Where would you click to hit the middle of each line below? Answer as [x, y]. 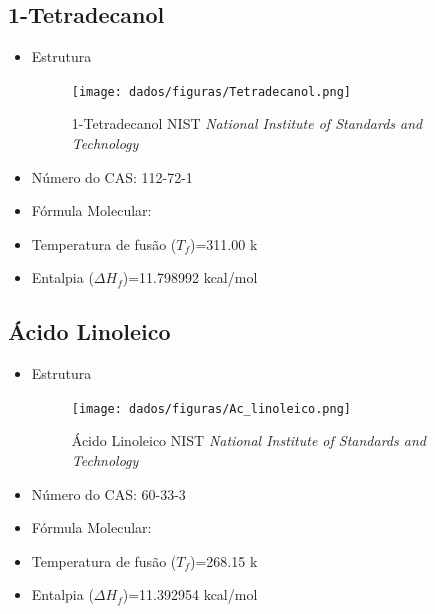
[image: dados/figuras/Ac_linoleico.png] [211, 408]
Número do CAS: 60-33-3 [108, 493]
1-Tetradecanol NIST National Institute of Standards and [247, 123]
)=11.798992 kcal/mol [190, 277]
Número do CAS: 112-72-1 [112, 176]
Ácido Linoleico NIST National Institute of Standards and [248, 440]
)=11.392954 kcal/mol [190, 594]
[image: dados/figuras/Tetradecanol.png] [211, 91]
